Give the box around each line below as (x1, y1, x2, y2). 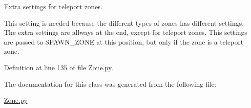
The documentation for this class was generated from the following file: (4, 78, 216, 89)
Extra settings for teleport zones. (4, 1, 103, 11)
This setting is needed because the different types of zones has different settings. (4, 17, 244, 28)
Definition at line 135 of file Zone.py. (4, 62, 113, 72)
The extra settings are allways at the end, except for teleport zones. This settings (4, 27, 248, 37)
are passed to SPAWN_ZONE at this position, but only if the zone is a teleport (4, 36, 244, 46)
